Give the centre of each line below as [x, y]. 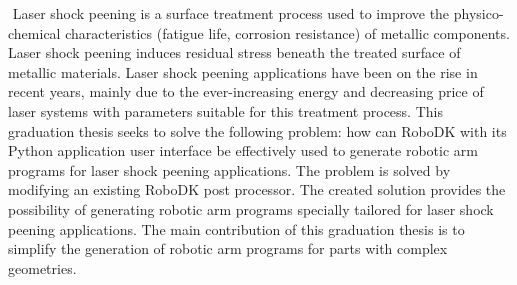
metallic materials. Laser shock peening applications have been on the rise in [243, 71]
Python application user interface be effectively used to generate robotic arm [243, 150]
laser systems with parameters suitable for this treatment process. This [225, 110]
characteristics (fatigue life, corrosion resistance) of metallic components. [287, 32]
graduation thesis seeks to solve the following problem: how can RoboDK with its [257, 130]
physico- [478, 13]
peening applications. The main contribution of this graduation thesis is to [236, 228]
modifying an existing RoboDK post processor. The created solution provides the [257, 189]
